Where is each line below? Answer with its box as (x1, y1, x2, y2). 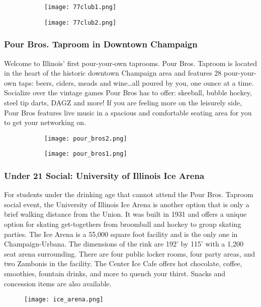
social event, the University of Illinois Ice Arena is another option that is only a (4, 199, 249, 209)
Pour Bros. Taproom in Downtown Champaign (4, 38, 198, 50)
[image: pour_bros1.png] (44, 150, 127, 158)
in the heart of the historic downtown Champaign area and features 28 (4, 68, 222, 78)
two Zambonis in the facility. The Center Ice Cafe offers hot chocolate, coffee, (4, 258, 242, 269)
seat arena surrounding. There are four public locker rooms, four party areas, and (4, 248, 255, 259)
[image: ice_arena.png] (24, 296, 104, 303)
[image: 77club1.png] (44, 4, 117, 11)
